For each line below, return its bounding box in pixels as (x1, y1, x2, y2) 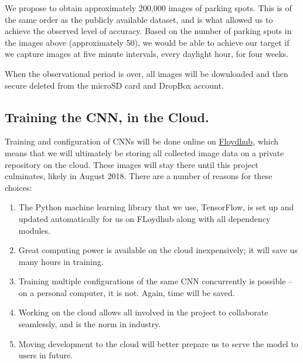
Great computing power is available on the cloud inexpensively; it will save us (18, 244, 298, 256)
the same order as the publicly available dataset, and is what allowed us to (5, 13, 273, 25)
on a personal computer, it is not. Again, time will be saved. (18, 286, 235, 298)
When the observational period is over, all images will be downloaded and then (5, 67, 288, 79)
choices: (5, 181, 32, 193)
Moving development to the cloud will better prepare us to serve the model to (18, 337, 298, 349)
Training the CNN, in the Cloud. (5, 107, 209, 126)
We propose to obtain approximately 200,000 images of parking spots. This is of (5, 2, 292, 14)
